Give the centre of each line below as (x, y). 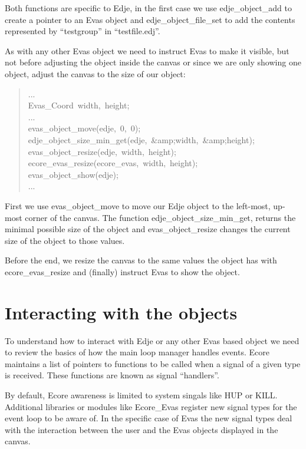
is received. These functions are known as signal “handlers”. (112, 375)
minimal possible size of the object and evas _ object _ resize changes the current (148, 229)
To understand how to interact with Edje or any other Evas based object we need (152, 340)
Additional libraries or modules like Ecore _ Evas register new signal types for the (151, 406)
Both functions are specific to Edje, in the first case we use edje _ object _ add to (148, 8)
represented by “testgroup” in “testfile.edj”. (83, 31)
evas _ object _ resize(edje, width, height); (102, 151)
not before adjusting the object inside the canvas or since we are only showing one (153, 62)
